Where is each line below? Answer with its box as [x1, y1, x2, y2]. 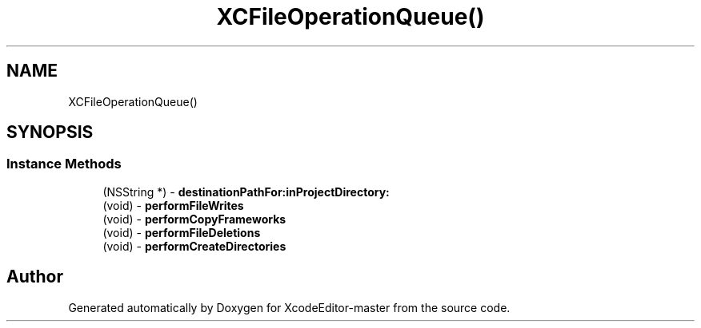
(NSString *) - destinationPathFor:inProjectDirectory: [102, 184, 390, 199]
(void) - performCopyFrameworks [102, 211, 286, 226]
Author [6, 267, 63, 287]
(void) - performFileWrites [102, 198, 244, 212]
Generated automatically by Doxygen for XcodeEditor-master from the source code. [68, 300, 511, 314]
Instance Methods [6, 156, 122, 172]
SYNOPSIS [6, 122, 94, 143]
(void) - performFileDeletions [102, 225, 261, 239]
